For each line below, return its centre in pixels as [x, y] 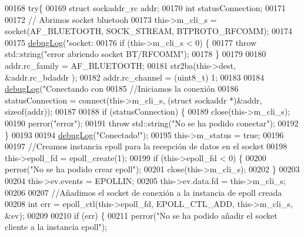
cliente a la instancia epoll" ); [56, 227]
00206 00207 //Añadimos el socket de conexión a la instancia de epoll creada [143, 192]
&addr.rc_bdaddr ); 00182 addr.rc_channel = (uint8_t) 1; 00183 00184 [135, 77]
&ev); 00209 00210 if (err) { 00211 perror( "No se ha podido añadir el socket [141, 215]
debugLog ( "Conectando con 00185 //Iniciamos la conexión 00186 [122, 89]
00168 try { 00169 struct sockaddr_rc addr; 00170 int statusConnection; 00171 [146, 8]
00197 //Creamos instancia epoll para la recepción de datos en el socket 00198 [146, 146]
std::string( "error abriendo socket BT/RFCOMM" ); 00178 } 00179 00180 [136, 54]
